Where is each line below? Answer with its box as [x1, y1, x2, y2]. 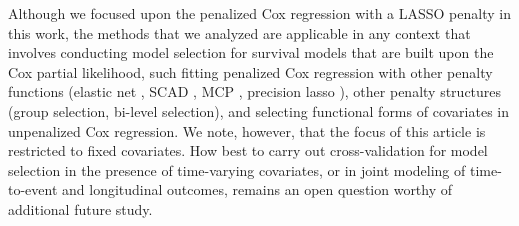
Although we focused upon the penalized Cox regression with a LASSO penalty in [8, 3, 511, 23]
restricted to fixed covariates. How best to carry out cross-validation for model [8, 140, 488, 161]
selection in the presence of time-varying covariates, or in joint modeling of [8, 159, 466, 180]
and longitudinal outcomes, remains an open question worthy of [62, 179, 453, 200]
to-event [8, 179, 58, 200]
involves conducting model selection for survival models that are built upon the [8, 42, 494, 63]
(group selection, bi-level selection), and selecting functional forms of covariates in [8, 100, 509, 121]
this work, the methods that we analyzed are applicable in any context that [8, 22, 471, 43]
